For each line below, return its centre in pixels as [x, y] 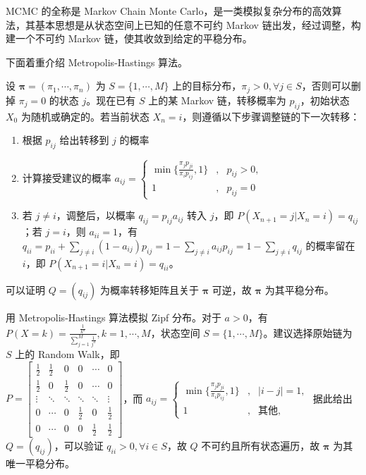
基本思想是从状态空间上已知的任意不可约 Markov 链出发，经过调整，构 [198, 24]
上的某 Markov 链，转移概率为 [217, 100]
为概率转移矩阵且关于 [150, 289]
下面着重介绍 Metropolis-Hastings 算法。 [97, 62]
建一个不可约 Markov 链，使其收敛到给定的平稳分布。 [129, 38]
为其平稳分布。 [299, 289]
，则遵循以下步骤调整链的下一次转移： [271, 116]
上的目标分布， [207, 86]
